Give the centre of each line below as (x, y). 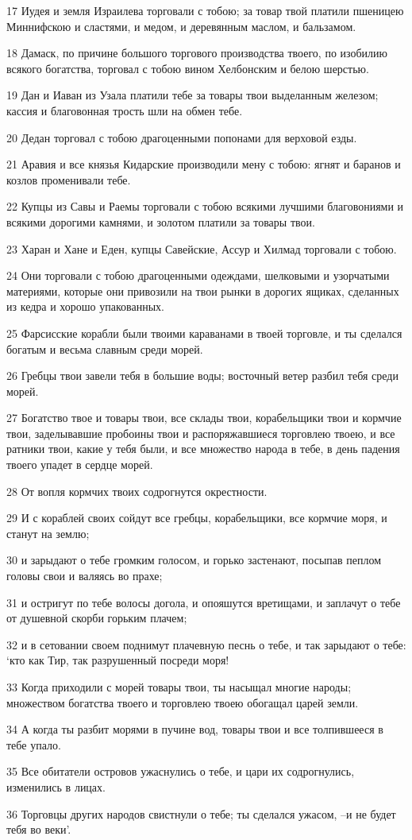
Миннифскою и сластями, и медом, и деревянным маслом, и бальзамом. (181, 26)
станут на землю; (48, 533)
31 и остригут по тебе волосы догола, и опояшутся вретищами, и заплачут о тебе (204, 602)
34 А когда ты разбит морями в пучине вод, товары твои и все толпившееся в (195, 729)
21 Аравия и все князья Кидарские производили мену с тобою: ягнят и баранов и (204, 164)
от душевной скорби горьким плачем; (97, 618)
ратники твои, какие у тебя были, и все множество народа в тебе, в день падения (203, 449)
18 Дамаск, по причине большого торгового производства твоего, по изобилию (197, 53)
